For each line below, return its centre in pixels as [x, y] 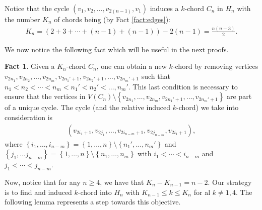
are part [239, 96]
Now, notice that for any [43, 182]
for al [202, 192]
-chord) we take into [208, 107]
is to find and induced [38, 192]
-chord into [95, 192]
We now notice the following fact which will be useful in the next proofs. [117, 49]
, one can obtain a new [132, 66]
